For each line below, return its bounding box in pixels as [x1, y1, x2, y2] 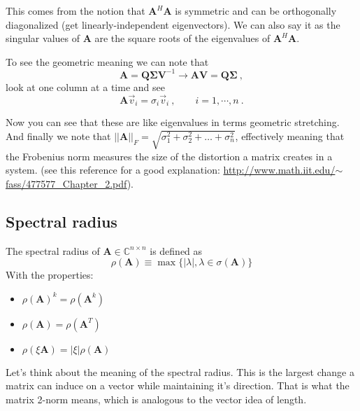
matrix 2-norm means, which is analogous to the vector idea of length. [6, 392, 307, 407]
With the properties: [6, 267, 94, 282]
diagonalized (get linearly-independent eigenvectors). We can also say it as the [6, 17, 340, 32]
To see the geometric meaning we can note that [6, 54, 209, 69]
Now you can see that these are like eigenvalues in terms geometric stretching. [6, 115, 340, 130]
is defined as [150, 243, 203, 258]
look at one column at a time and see [6, 79, 165, 94]
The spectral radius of [6, 243, 100, 258]
